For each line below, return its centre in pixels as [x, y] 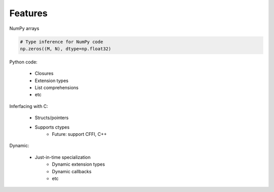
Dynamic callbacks [72, 171]
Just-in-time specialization [63, 157]
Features [28, 13]
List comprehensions [57, 88]
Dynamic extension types [78, 164]
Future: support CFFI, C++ [79, 134]
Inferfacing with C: [29, 106]
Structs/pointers [52, 118]
